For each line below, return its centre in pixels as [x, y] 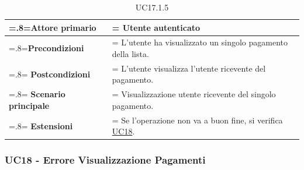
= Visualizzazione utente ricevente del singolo [194, 94]
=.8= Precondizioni [46, 48]
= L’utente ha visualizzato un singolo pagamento [200, 42]
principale [29, 105]
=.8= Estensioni [41, 125]
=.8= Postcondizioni [50, 74]
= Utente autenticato [156, 27]
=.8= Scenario [37, 94]
